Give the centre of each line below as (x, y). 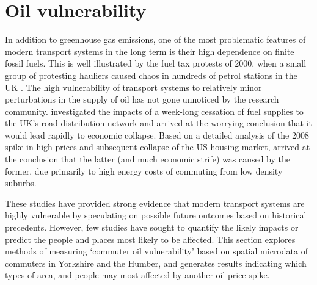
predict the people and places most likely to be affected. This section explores (150, 239)
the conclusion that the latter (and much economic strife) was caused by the (148, 159)
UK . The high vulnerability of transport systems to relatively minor (133, 87)
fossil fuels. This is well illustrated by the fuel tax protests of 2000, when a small (156, 63)
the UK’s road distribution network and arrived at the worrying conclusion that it (159, 123)
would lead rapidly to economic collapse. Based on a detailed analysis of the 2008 (157, 135)
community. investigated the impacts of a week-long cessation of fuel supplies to (154, 111)
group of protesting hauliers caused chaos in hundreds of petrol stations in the (151, 75)
